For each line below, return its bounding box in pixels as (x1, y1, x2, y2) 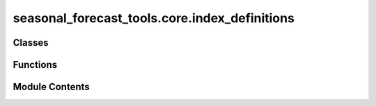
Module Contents (13, 81, 90, 93)
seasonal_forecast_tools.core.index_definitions (13, 10, 295, 26)
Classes (13, 37, 49, 48)
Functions (13, 59, 58, 71)
